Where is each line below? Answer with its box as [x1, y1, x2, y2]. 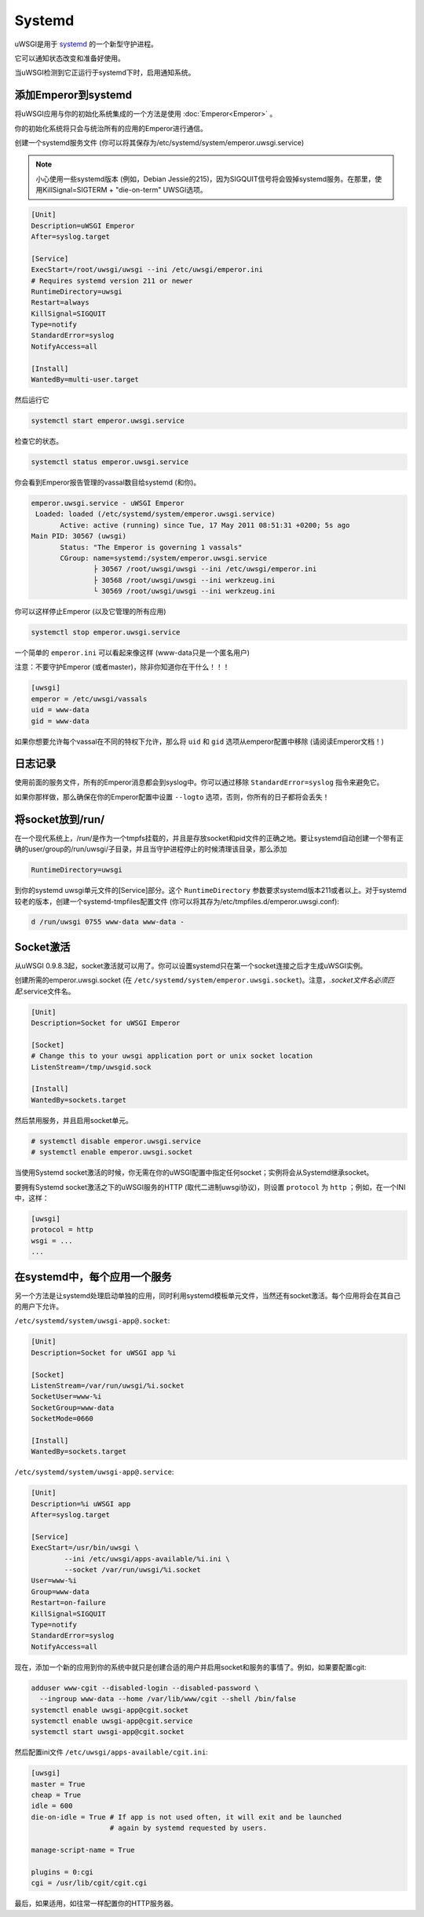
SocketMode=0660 [31, 1414, 94, 1423]
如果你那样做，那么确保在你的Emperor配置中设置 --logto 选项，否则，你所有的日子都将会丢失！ [14, 792, 330, 801]
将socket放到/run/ [14, 813, 105, 826]
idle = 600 [31, 1802, 73, 1810]
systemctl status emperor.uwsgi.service [31, 457, 188, 466]
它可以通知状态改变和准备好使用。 [14, 53, 125, 63]
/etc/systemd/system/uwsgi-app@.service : [14, 1467, 174, 1476]
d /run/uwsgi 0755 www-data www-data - [31, 917, 185, 927]
